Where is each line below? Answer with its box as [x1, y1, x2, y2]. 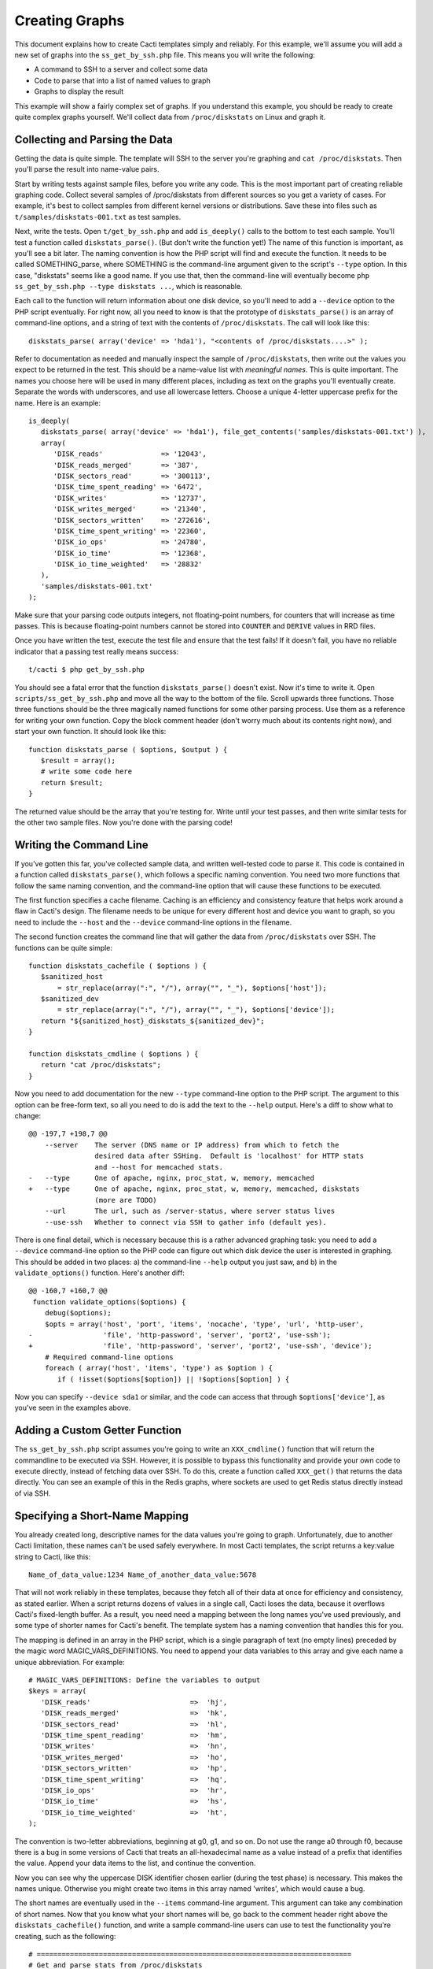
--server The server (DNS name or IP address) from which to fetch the [44, 1140, 339, 1149]
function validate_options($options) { [32, 1297, 186, 1307]
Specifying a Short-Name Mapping [14, 1509, 189, 1522]
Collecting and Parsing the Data [14, 132, 173, 146]
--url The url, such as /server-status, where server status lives [44, 1207, 336, 1216]
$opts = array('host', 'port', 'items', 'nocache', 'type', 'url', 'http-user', [44, 1319, 365, 1329]
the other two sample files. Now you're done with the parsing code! [14, 818, 233, 827]
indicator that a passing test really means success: [14, 647, 179, 656]
